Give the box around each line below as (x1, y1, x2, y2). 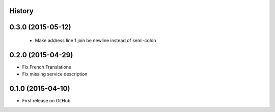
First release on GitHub (22, 98, 71, 104)
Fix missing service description (22, 71, 88, 77)
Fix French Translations (22, 64, 71, 70)
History (9, 7, 34, 15)
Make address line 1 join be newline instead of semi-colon (35, 38, 156, 44)
